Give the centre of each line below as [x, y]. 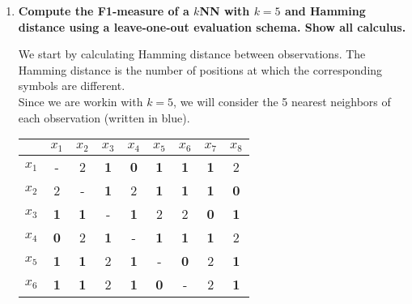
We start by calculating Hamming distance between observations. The [192, 54]
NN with [225, 11]
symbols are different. [72, 86]
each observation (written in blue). [104, 117]
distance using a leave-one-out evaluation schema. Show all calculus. [212, 26]
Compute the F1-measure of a [104, 11]
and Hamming [325, 11]
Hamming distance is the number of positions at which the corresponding [200, 69]
